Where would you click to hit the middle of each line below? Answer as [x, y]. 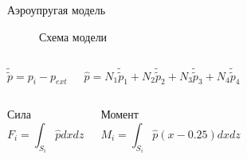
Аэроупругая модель [57, 10]
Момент [120, 114]
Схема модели [73, 36]
